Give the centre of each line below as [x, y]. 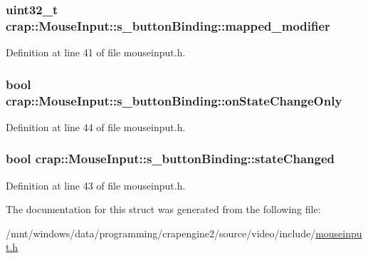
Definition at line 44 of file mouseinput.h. [96, 127]
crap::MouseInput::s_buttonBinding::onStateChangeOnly [174, 100]
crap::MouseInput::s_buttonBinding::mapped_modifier [168, 25]
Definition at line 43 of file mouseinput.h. [96, 185]
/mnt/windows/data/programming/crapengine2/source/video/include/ [161, 233]
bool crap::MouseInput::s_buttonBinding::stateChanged [170, 159]
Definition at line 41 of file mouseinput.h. [96, 52]
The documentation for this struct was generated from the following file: [163, 209]
